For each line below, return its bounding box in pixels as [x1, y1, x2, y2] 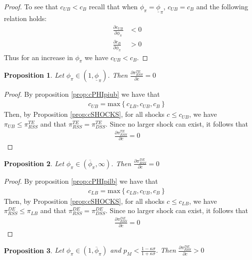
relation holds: [4, 13, 47, 23]
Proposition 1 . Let [4, 70, 64, 80]
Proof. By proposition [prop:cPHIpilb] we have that [4, 175, 158, 186]
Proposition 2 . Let [4, 158, 64, 168]
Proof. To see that [4, 1, 58, 11]
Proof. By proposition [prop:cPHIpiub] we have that [4, 89, 160, 99]
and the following [196, 1, 249, 11]
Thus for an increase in [4, 52, 73, 62]
